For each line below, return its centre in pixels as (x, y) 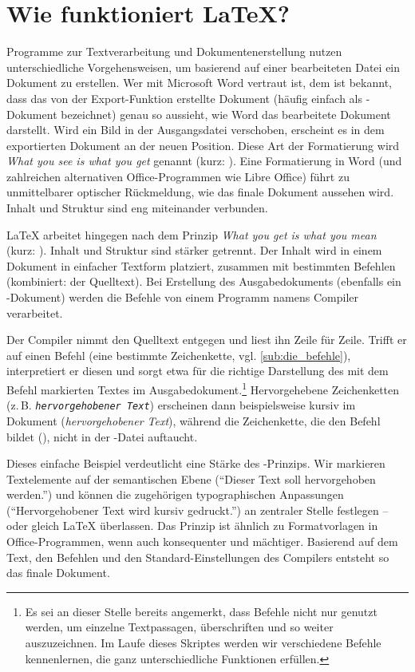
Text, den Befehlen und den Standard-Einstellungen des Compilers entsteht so (198, 557)
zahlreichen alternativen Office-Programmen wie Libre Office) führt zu (178, 176)
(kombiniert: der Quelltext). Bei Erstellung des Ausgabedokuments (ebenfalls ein (204, 281)
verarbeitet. (35, 312)
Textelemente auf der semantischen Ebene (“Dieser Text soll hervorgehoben (191, 478)
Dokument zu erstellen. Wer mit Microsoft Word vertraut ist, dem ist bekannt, (199, 83)
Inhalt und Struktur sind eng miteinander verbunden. (137, 208)
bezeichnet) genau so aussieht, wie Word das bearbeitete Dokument (226, 114)
